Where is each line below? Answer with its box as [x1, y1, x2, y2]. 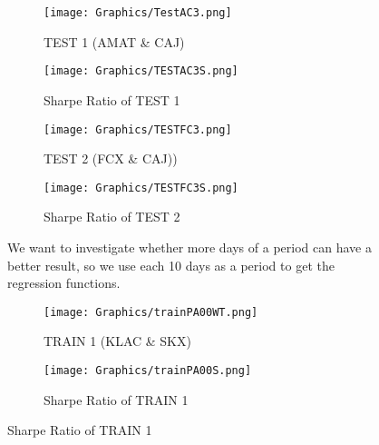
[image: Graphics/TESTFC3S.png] [44, 181, 238, 194]
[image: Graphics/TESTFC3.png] [44, 123, 232, 136]
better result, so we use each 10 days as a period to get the [7, 255, 335, 274]
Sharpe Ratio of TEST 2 [44, 207, 180, 226]
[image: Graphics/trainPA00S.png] [44, 364, 252, 378]
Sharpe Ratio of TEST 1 [44, 90, 180, 109]
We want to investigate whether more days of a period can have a [7, 238, 372, 256]
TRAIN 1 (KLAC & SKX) [44, 331, 191, 351]
